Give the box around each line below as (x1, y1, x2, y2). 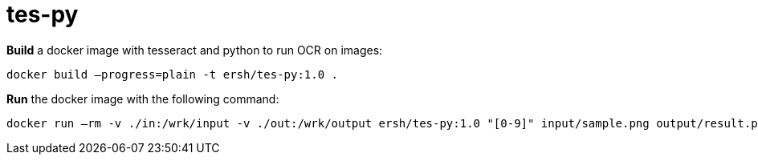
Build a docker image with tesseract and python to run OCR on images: (6, 42, 383, 57)
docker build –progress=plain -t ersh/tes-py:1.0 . (6, 67, 339, 81)
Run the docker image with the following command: (6, 91, 279, 106)
